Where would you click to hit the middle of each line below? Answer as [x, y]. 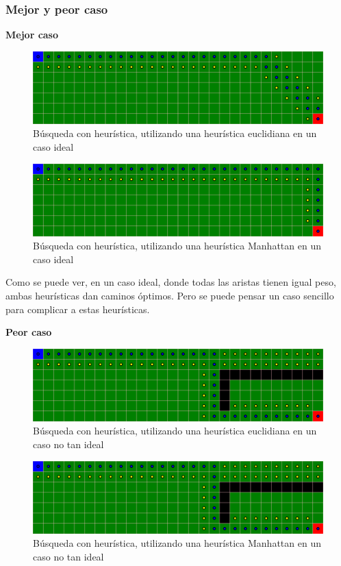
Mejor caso [32, 35]
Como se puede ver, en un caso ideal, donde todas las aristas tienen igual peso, [171, 282]
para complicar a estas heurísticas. [78, 309]
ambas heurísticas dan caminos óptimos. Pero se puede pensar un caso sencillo [170, 295]
